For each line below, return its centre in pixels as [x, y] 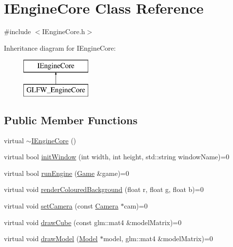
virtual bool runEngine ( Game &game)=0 [67, 173]
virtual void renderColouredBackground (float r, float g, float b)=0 [104, 189]
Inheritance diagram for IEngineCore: [60, 47]
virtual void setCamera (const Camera [61, 206]
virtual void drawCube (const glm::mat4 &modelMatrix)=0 [93, 222]
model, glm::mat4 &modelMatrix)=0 [158, 238]
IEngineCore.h [64, 31]
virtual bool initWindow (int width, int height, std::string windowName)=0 [117, 157]
